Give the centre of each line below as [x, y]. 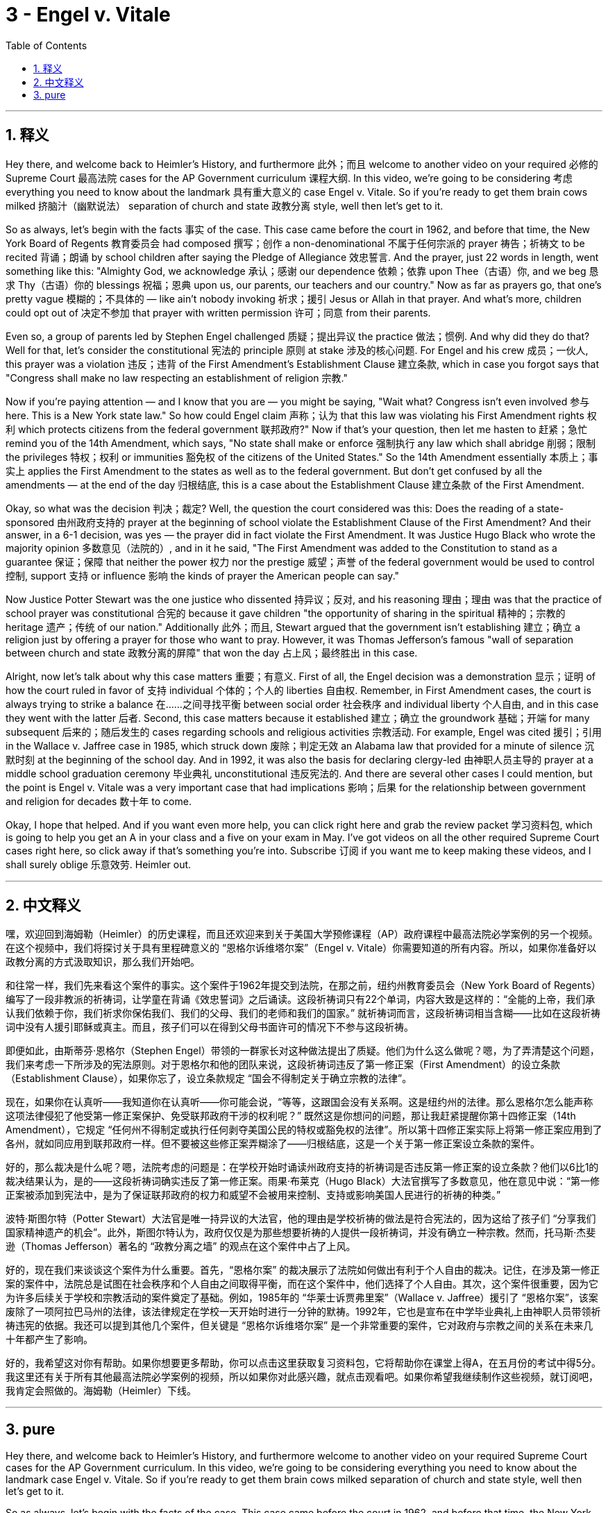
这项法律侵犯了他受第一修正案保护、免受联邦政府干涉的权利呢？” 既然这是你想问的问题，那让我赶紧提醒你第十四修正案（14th [291, 1116]
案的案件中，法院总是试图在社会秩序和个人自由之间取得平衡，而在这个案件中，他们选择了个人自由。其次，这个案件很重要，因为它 [302, 1284]
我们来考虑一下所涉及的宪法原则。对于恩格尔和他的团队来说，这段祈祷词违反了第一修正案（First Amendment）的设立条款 [283, 1065]
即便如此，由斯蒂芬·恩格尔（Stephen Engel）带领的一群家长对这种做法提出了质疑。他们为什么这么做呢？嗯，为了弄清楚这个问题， [303, 1051]
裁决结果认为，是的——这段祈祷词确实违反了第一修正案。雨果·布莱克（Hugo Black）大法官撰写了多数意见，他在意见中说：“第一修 [303, 1181]
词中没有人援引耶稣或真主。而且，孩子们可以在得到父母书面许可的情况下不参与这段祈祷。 [210, 1027]
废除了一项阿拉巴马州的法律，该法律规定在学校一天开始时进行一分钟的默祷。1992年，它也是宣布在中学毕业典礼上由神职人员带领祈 [303, 1312]
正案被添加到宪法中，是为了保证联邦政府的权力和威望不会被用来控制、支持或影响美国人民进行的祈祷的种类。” [253, 1195]
